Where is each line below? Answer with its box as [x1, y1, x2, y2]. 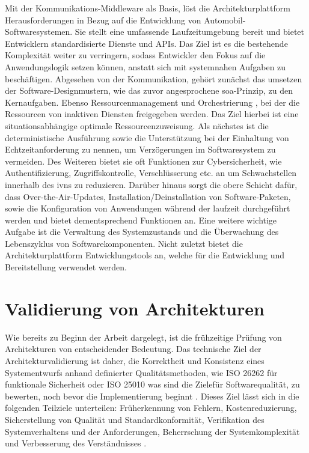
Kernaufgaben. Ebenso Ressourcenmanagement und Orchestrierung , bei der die [5, 96, 300, 108]
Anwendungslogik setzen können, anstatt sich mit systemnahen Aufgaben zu [5, 60, 286, 73]
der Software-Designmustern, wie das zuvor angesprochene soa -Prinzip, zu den [5, 84, 293, 97]
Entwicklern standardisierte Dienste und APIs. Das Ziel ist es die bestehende [5, 37, 288, 49]
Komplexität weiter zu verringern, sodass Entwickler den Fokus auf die [5, 49, 266, 61]
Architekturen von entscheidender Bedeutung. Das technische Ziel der [5, 342, 262, 355]
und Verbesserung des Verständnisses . [5, 437, 147, 449]
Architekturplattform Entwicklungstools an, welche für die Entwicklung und [5, 249, 285, 261]
